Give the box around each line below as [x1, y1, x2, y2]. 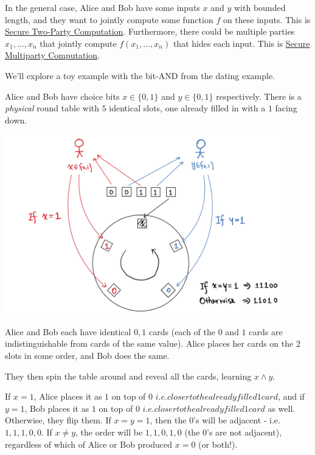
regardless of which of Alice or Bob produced [5, 437, 173, 450]
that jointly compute [40, 36, 117, 49]
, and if [277, 390, 305, 403]
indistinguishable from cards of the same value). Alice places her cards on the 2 [5, 337, 300, 350]
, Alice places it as [33, 390, 102, 403]
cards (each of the [149, 325, 216, 338]
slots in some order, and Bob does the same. [5, 349, 170, 362]
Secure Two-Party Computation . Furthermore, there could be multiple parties [5, 25, 295, 38]
